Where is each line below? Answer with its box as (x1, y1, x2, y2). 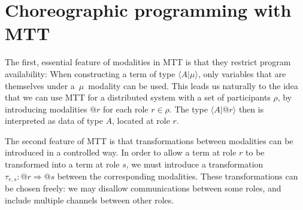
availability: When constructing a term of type (5, 67, 175, 80)
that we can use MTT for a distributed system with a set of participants (5, 91, 271, 104)
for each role (102, 102, 149, 115)
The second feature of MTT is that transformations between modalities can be (5, 134, 293, 147)
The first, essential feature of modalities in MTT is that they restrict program (5, 56, 291, 68)
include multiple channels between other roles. (5, 193, 174, 206)
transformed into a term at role (5, 158, 120, 171)
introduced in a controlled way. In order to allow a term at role (5, 146, 237, 159)
